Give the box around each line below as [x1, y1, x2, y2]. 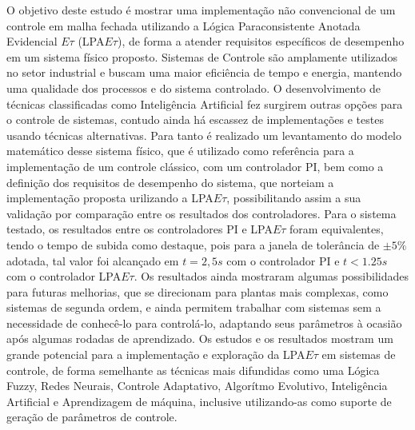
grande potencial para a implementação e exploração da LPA [6, 346, 305, 363]
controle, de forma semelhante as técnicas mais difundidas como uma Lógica [6, 361, 380, 378]
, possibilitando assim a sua [226, 189, 361, 206]
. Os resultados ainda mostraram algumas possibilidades [134, 268, 409, 285]
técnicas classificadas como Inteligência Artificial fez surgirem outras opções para [6, 95, 403, 112]
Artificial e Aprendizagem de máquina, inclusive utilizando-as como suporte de [6, 392, 392, 409]
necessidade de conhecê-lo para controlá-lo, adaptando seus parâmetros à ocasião [6, 314, 402, 331]
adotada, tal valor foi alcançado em [6, 252, 179, 269]
